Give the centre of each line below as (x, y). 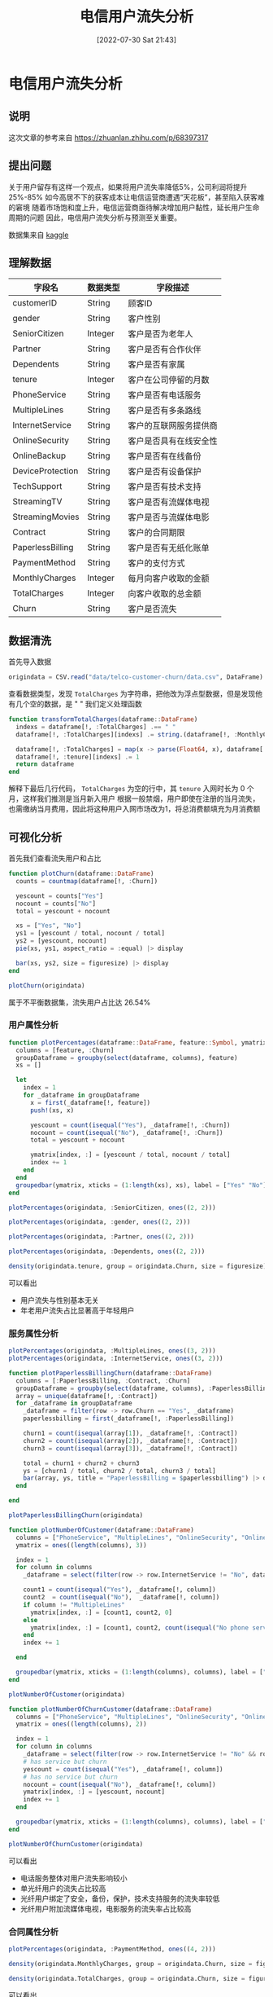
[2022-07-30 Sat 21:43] (136, 40)
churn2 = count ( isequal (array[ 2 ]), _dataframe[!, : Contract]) (130, 1441)
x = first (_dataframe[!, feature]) (90, 1102)
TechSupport (37, 486)
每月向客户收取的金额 (169, 578)
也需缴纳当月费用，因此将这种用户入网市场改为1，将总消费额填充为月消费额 (134, 809)
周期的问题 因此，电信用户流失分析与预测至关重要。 (95, 218)
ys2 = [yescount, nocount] (61, 941)
